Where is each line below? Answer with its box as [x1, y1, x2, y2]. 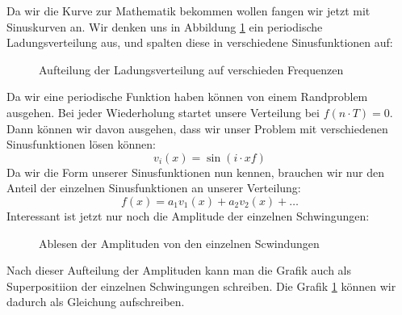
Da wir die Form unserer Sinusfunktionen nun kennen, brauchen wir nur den [6, 163, 384, 180]
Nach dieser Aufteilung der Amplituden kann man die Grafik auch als [6, 262, 352, 279]
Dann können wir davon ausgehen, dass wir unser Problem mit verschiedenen [6, 120, 388, 136]
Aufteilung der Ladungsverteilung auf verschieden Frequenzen [39, 61, 344, 78]
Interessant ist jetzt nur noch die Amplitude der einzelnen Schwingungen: [6, 207, 370, 224]
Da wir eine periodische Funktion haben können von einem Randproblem [6, 88, 368, 105]
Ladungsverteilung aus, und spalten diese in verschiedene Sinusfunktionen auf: [6, 34, 393, 51]
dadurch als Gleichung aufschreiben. [6, 293, 185, 310]
